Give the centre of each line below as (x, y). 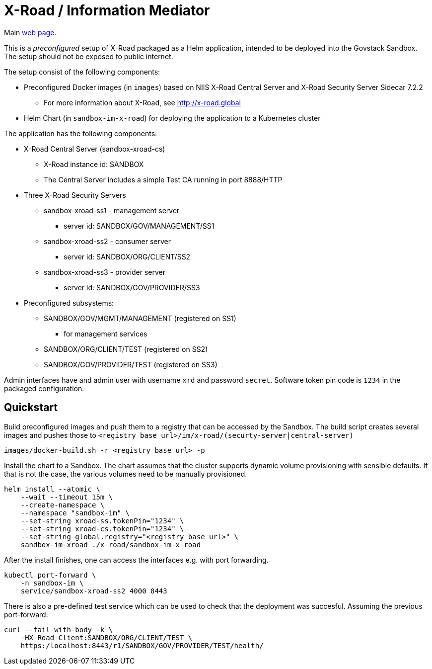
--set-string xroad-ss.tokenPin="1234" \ (102, 521)
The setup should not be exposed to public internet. (89, 56)
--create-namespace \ (63, 505)
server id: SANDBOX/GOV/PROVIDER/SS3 (132, 287)
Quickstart (31, 408)
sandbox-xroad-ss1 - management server (112, 210)
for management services (106, 334)
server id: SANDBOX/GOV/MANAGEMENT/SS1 (139, 226)
